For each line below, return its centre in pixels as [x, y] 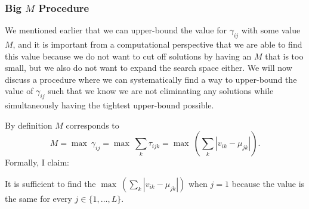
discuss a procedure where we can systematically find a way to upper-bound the [151, 79]
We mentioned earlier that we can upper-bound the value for [116, 30]
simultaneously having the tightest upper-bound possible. [109, 105]
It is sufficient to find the [50, 183]
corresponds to [92, 125]
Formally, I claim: [37, 162]
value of [19, 91]
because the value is [268, 183]
